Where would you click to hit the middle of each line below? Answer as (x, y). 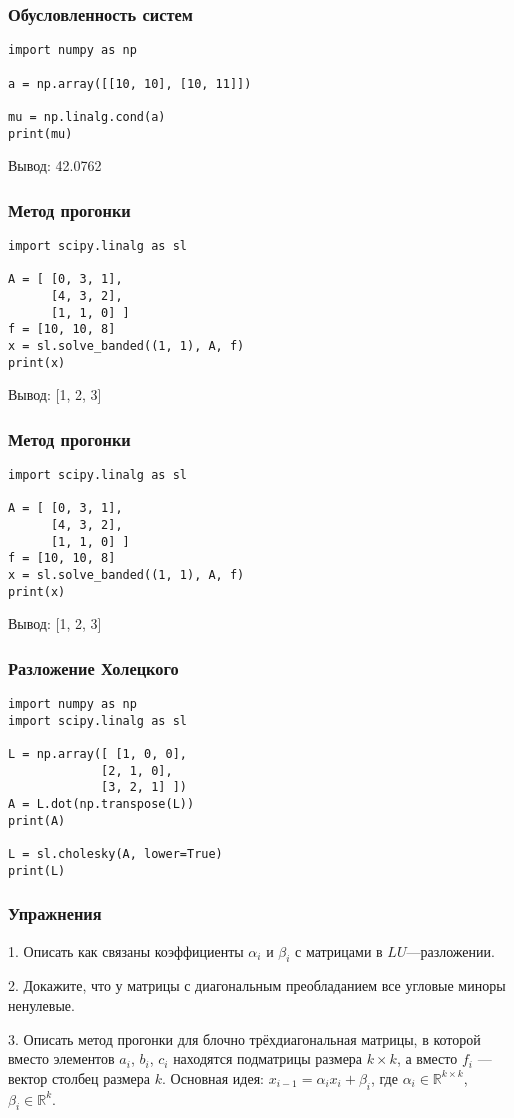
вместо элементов (61, 1058)
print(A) (37, 820)
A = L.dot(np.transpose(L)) (101, 804)
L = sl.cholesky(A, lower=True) (115, 854)
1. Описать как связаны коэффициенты (126, 950)
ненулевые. (41, 1004)
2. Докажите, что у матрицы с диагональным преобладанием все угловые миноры (257, 985)
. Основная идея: (213, 1077)
